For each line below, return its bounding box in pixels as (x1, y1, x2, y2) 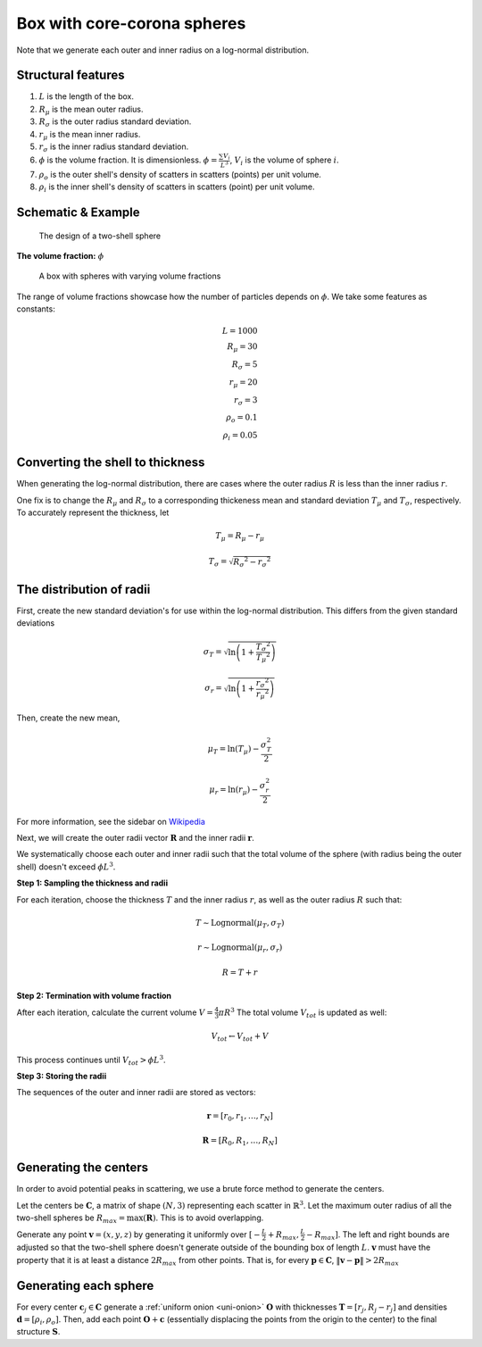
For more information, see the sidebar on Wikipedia (16, 816, 205, 827)
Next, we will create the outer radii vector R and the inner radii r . (16, 833, 254, 844)
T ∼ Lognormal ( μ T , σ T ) (195, 918, 285, 930)
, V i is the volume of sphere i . (229, 154, 339, 167)
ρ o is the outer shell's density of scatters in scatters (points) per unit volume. (38, 169, 321, 182)
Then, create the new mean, (16, 712, 120, 723)
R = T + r (221, 967, 258, 977)
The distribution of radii (16, 581, 151, 597)
